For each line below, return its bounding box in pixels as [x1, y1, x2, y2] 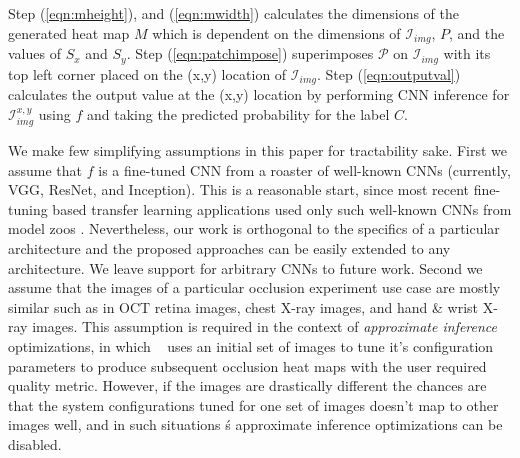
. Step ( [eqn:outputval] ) [316, 63, 461, 84]
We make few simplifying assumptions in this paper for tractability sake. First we [8, 139, 508, 160]
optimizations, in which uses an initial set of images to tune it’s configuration [8, 335, 494, 356]
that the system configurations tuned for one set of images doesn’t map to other [8, 394, 499, 415]
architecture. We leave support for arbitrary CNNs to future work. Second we [8, 257, 483, 278]
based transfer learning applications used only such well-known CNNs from [52, 198, 512, 219]
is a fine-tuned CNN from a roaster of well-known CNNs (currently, [98, 159, 511, 180]
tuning [8, 198, 48, 219]
